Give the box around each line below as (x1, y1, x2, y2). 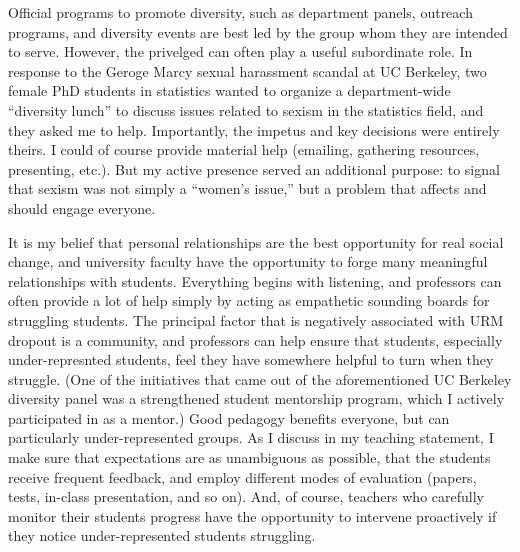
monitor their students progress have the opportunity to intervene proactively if (8, 505, 497, 526)
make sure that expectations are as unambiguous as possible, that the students (8, 447, 491, 468)
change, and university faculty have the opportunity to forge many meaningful (8, 251, 488, 272)
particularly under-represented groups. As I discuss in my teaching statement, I (8, 427, 494, 448)
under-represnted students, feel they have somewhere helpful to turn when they (8, 349, 494, 370)
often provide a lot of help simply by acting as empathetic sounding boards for (8, 290, 490, 311)
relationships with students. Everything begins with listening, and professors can (8, 270, 502, 291)
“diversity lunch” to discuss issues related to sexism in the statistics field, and (8, 99, 484, 120)
